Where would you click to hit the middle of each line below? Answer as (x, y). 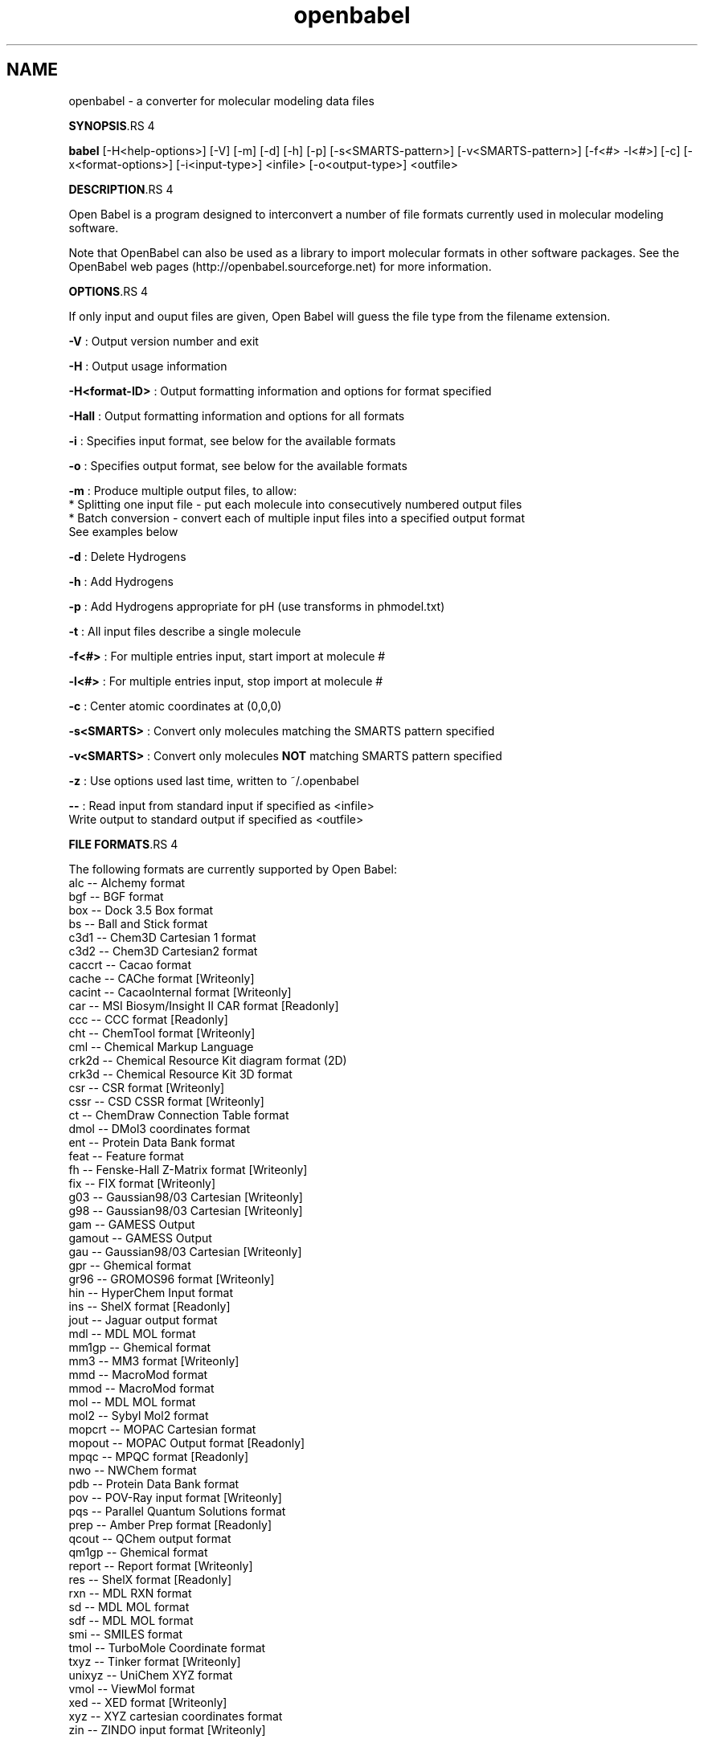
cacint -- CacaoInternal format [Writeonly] (180, 992)
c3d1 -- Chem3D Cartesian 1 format (162, 937)
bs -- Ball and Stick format (138, 923)
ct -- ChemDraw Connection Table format (179, 1115)
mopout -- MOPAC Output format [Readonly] (187, 1442)
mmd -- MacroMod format (138, 1374)
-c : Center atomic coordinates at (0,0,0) (175, 706)
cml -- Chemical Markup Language (161, 1046)
